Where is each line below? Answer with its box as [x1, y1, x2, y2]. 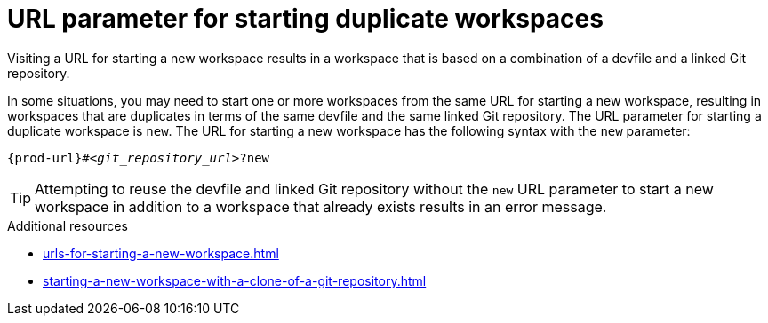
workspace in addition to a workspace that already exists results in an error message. [35, 197, 607, 216]
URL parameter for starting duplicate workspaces [7, 4, 604, 34]
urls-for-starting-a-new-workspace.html [43, 245, 279, 261]
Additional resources [7, 217, 128, 233]
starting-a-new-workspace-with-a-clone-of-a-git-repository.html [43, 272, 427, 288]
